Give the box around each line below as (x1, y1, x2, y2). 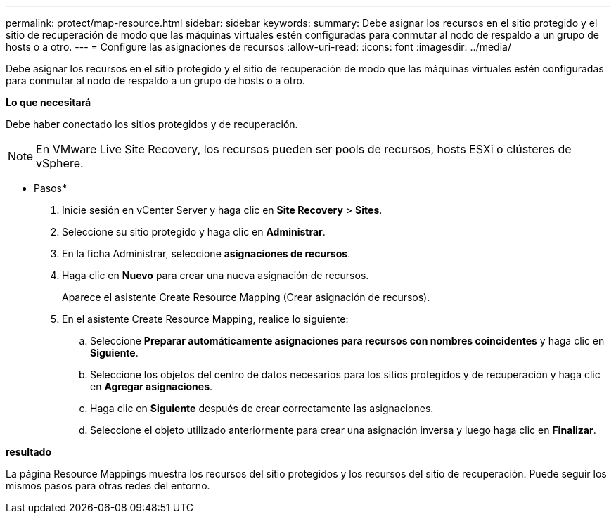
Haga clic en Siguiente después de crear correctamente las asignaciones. (90, 402, 434, 414)
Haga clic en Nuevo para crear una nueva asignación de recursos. (62, 269, 369, 281)
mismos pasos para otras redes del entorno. (6, 480, 210, 492)
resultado (6, 446, 51, 458)
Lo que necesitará (6, 96, 91, 108)
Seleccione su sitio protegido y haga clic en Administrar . (62, 226, 326, 238)
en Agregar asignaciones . (90, 380, 213, 392)
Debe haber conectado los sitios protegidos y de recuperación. (6, 118, 298, 130)
